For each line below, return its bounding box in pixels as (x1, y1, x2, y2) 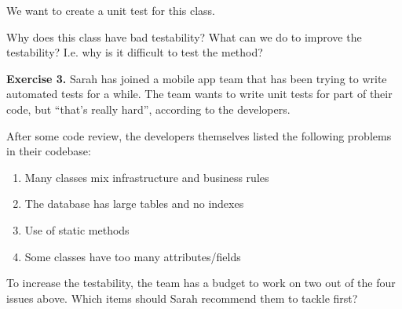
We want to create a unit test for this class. (6, 2, 215, 18)
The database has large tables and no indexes (24, 195, 244, 212)
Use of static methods (24, 221, 130, 238)
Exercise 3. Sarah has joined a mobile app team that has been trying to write (6, 70, 387, 86)
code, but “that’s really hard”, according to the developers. (6, 100, 291, 117)
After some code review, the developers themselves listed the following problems (6, 127, 392, 144)
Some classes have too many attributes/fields (24, 248, 241, 264)
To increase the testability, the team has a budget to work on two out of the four (6, 274, 396, 291)
